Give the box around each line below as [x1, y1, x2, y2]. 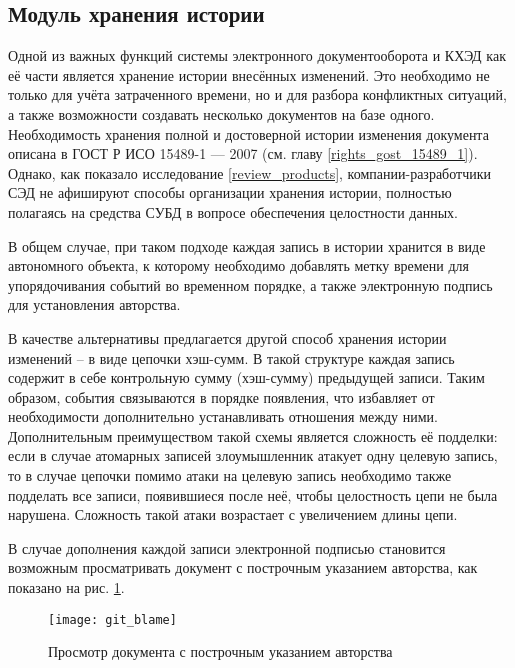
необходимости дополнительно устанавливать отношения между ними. [8, 406, 438, 427]
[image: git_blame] [48, 612, 177, 627]
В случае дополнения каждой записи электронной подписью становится [8, 537, 446, 558]
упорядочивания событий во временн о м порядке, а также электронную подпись [8, 274, 493, 295]
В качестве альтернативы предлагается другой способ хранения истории [8, 327, 447, 348]
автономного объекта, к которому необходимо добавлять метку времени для [8, 255, 470, 276]
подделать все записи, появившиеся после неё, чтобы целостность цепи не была [8, 484, 498, 505]
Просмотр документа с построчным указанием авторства [48, 641, 393, 662]
